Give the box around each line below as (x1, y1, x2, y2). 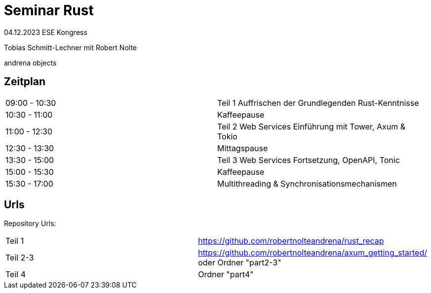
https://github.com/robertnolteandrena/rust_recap (198, 236, 384, 246)
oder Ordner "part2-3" (198, 258, 281, 268)
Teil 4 (5, 269, 26, 280)
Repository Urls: (4, 219, 56, 228)
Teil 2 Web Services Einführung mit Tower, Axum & (217, 121, 406, 131)
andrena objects (4, 58, 57, 67)
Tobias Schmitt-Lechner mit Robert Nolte (4, 43, 137, 52)
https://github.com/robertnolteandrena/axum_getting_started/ (198, 248, 427, 258)
